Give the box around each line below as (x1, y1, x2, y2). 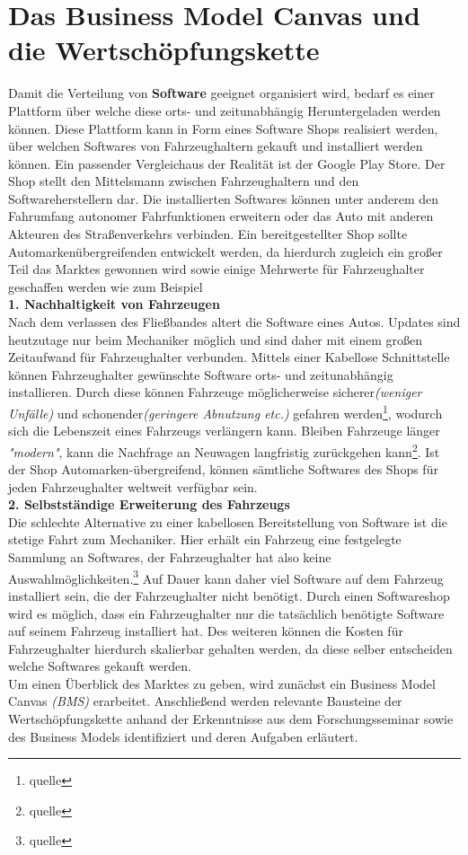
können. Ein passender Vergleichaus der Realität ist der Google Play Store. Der (8, 154, 446, 172)
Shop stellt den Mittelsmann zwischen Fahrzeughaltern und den (8, 172, 359, 190)
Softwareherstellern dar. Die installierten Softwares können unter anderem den (8, 189, 439, 207)
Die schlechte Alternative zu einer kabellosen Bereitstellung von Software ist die (8, 512, 447, 531)
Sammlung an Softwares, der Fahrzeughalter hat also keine (8, 548, 331, 567)
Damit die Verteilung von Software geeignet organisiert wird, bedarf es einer (8, 84, 435, 102)
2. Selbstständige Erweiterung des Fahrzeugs (8, 495, 290, 514)
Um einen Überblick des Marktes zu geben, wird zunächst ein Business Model (8, 674, 436, 692)
